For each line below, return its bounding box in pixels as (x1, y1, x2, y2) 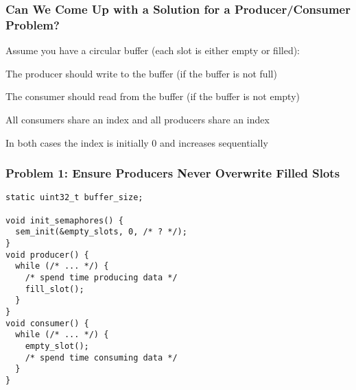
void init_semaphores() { (5, 215, 123, 226)
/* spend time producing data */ (25, 272, 178, 282)
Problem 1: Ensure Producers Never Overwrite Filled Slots (5, 164, 340, 182)
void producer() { (5, 249, 89, 260)
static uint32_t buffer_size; (5, 193, 143, 203)
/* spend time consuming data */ (25, 352, 178, 363)
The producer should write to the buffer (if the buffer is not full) (5, 66, 277, 80)
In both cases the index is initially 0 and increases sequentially (5, 135, 268, 149)
